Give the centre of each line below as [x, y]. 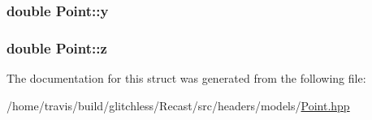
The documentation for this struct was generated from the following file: [186, 78]
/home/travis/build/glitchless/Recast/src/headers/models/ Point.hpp [178, 105]
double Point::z [57, 47]
